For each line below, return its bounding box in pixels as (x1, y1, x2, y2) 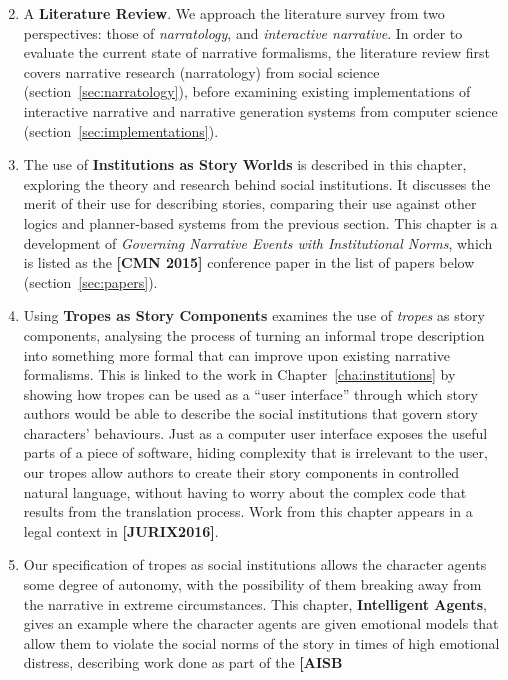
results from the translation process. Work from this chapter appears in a (23, 501, 473, 522)
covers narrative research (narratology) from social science (23, 61, 380, 82)
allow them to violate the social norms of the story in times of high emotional (23, 632, 500, 653)
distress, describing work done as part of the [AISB (23, 652, 343, 673)
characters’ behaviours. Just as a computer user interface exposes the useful (23, 422, 488, 443)
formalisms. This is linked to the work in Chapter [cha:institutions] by (23, 364, 456, 385)
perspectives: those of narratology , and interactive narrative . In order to (23, 22, 463, 43)
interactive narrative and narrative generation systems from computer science (23, 100, 498, 121)
